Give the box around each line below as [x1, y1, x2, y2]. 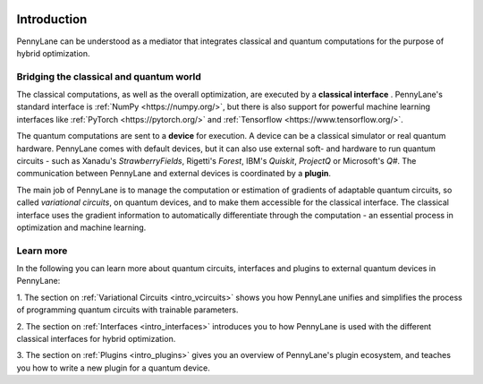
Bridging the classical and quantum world [16, 70, 201, 82]
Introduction [16, 12, 88, 27]
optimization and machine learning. [16, 222, 147, 233]
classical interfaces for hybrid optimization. [16, 334, 176, 345]
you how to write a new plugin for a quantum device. [16, 363, 210, 373]
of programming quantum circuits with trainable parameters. [16, 304, 239, 315]
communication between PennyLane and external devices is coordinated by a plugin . [16, 168, 331, 179]
